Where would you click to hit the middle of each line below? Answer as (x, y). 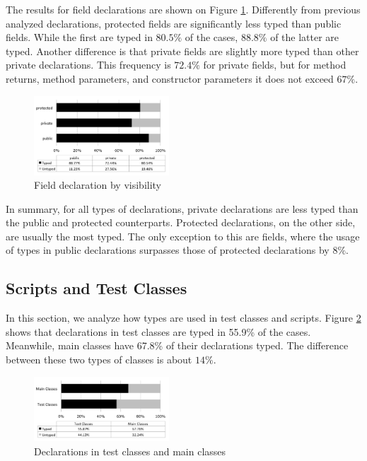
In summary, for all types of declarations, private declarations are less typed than (182, 208)
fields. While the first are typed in (79, 37)
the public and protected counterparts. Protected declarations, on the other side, (181, 222)
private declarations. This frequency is (88, 65)
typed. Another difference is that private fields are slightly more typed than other (182, 51)
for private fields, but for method (275, 65)
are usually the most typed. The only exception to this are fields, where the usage (183, 236)
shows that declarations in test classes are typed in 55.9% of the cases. (158, 331)
